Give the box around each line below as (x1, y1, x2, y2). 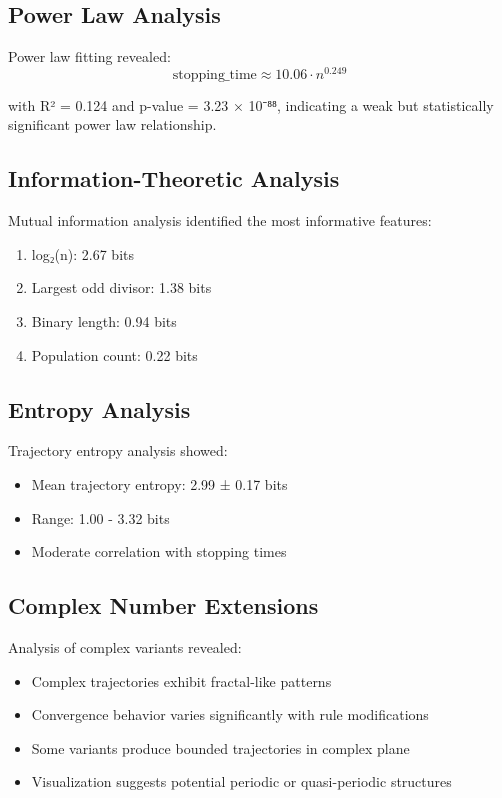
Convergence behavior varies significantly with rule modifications (31, 704, 429, 725)
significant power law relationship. (8, 114, 217, 135)
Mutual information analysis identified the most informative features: (8, 210, 432, 231)
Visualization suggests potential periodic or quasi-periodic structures (31, 771, 452, 792)
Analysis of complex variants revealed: (8, 637, 242, 658)
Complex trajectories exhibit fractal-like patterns (31, 670, 332, 691)
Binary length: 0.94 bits (31, 311, 177, 332)
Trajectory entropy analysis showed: (8, 440, 228, 461)
